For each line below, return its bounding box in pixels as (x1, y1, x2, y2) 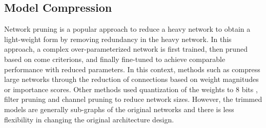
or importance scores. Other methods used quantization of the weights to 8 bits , (4, 83, 258, 94)
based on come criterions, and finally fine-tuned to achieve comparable (4, 53, 226, 64)
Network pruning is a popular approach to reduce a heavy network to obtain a (4, 24, 251, 34)
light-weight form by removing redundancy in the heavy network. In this (4, 33, 232, 44)
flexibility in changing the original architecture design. (4, 114, 174, 124)
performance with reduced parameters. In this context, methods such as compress (4, 63, 260, 74)
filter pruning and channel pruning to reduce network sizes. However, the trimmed (4, 94, 262, 104)
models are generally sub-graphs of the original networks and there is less (4, 103, 234, 114)
